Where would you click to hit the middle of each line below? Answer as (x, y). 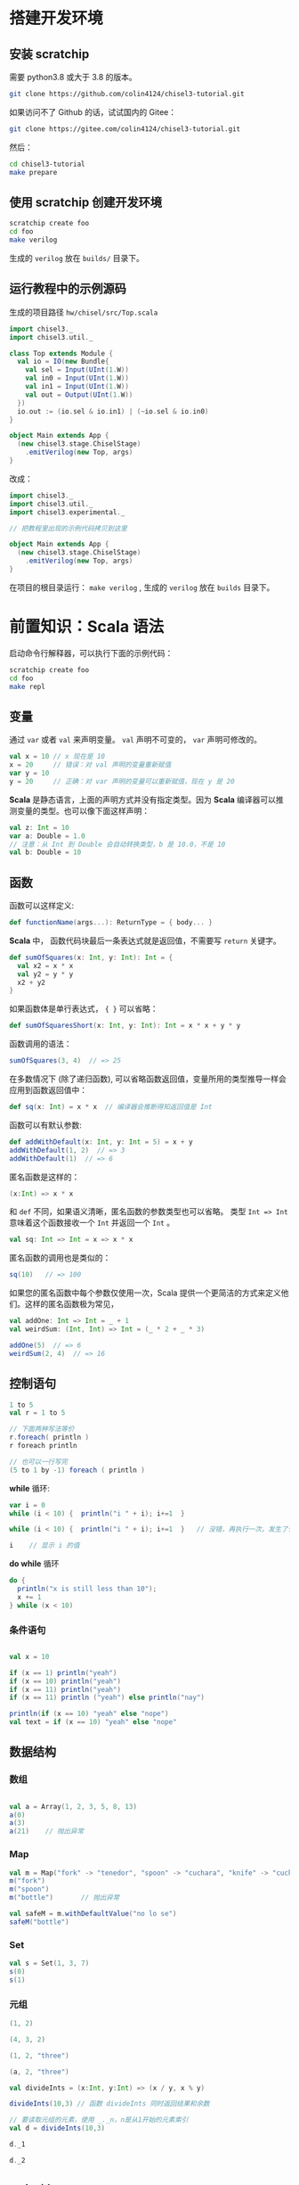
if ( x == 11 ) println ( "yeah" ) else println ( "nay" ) (107, 1698)
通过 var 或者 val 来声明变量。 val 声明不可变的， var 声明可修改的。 (136, 740)
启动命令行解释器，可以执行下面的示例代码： (91, 653)
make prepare (33, 172)
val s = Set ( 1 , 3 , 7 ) (49, 1963)
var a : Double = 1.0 (48, 836)
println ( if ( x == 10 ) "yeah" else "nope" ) (89, 1714)
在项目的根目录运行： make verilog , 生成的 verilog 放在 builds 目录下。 (142, 587)
